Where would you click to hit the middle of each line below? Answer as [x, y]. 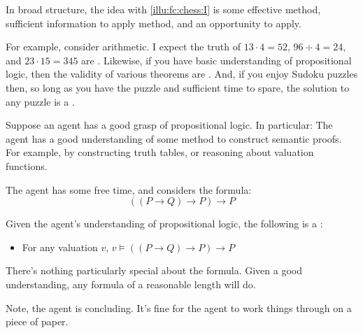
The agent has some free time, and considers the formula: [129, 189]
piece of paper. [37, 321]
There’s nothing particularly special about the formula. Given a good [154, 270]
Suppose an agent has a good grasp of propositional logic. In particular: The [169, 125]
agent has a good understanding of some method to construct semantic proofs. [174, 138]
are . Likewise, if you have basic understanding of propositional [216, 60]
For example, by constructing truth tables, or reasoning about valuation [160, 152]
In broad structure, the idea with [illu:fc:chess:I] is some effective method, [163, 9]
